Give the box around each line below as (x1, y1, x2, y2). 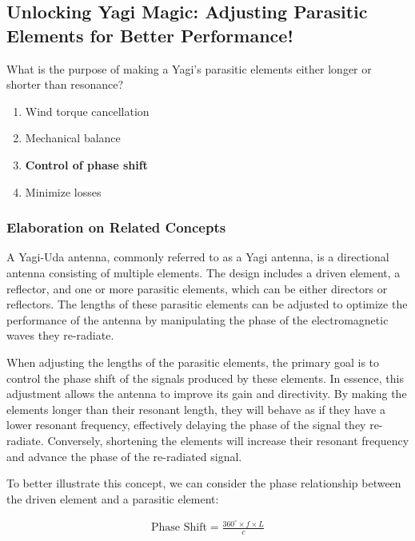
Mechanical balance (25, 129, 121, 146)
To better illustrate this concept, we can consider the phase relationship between (6, 475, 401, 491)
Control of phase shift (25, 156, 148, 173)
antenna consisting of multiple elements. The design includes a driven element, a (6, 264, 401, 280)
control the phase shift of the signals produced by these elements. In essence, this (6, 369, 404, 386)
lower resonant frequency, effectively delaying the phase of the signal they (6, 416, 366, 433)
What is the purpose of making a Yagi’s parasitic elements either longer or (6, 60, 372, 77)
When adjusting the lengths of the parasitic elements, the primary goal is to (6, 353, 380, 370)
